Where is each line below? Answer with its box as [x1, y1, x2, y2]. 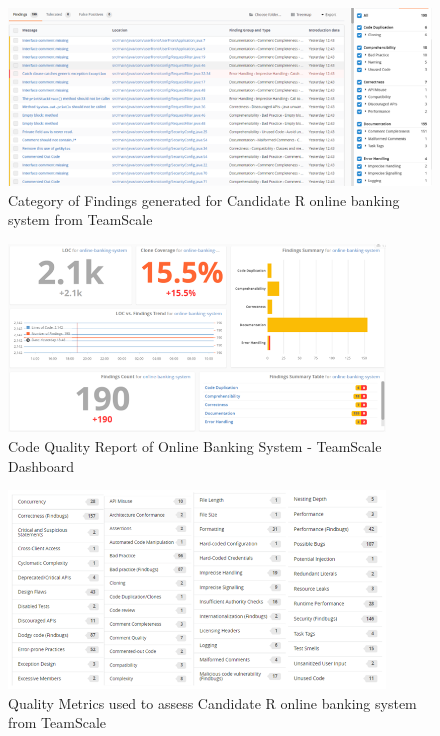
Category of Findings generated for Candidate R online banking [8, 189, 400, 210]
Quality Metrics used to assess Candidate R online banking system [8, 692, 417, 713]
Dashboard [8, 455, 75, 476]
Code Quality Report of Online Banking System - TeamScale [8, 435, 382, 456]
